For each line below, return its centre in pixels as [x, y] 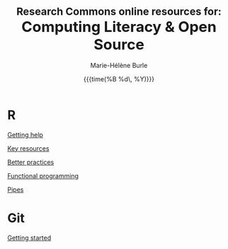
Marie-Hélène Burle [119, 65]
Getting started [29, 238]
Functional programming [43, 175]
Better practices [31, 162]
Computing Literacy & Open [119, 27]
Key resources [28, 148]
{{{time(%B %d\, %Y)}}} [119, 79]
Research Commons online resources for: [119, 12]
